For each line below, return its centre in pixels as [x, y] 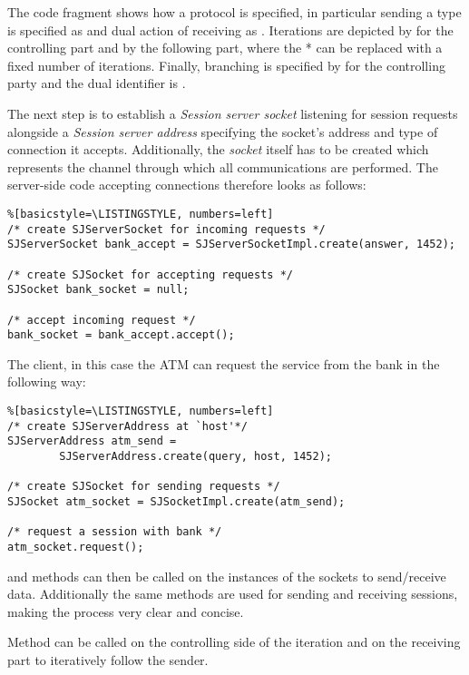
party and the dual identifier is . [97, 83]
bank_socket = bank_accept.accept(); [121, 335]
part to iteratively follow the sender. [108, 659]
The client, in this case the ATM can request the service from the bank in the [224, 363]
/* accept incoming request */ [102, 320]
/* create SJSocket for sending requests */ [144, 487]
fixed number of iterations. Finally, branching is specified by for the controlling [226, 65]
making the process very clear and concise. [126, 611]
